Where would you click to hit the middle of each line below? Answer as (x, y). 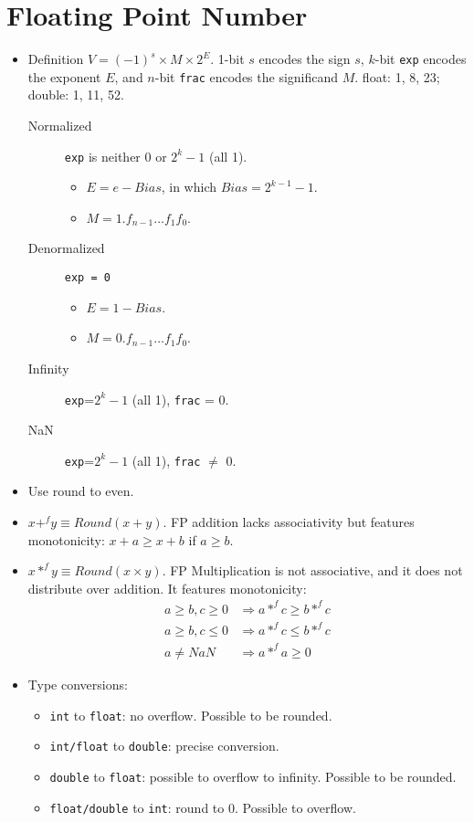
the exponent (64, 76)
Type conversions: (78, 684)
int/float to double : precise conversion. (164, 746)
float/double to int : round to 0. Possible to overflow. (203, 807)
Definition (56, 59)
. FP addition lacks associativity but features (289, 522)
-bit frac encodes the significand (247, 76)
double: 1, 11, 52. (76, 95)
